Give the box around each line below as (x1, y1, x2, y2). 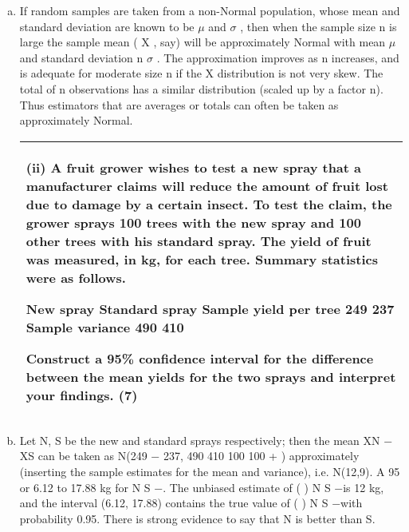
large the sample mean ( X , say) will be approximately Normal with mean (19, 34, 386, 50)
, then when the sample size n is (240, 18, 397, 34)
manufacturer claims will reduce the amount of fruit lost (26, 176, 388, 195)
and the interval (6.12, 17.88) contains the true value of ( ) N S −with (19, 494, 363, 511)
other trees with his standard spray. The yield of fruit (26, 231, 372, 250)
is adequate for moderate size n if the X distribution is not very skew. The (19, 65, 383, 81)
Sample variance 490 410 (26, 317, 184, 336)
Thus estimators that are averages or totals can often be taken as (19, 96, 339, 113)
